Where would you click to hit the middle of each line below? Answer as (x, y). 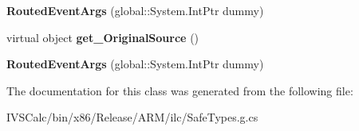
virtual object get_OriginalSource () (103, 37)
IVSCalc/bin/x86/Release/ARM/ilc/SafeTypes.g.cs (132, 117)
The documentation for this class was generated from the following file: (180, 90)
